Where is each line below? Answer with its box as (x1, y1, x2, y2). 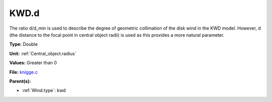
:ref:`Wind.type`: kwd (22, 87, 66, 93)
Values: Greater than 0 (9, 60, 57, 66)
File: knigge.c (9, 69, 38, 75)
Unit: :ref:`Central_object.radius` (9, 50, 77, 56)
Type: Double (9, 41, 38, 47)
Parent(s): (9, 78, 31, 84)
